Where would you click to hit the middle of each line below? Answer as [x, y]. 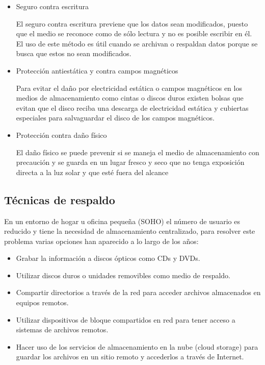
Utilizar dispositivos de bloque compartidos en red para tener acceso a [126, 319]
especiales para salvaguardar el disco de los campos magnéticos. [115, 118]
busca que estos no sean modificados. [74, 53]
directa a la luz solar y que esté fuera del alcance [92, 172]
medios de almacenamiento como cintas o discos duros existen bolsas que [130, 98]
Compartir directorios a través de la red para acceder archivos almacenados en [138, 292]
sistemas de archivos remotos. [62, 330]
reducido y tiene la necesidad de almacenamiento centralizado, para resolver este [130, 231]
